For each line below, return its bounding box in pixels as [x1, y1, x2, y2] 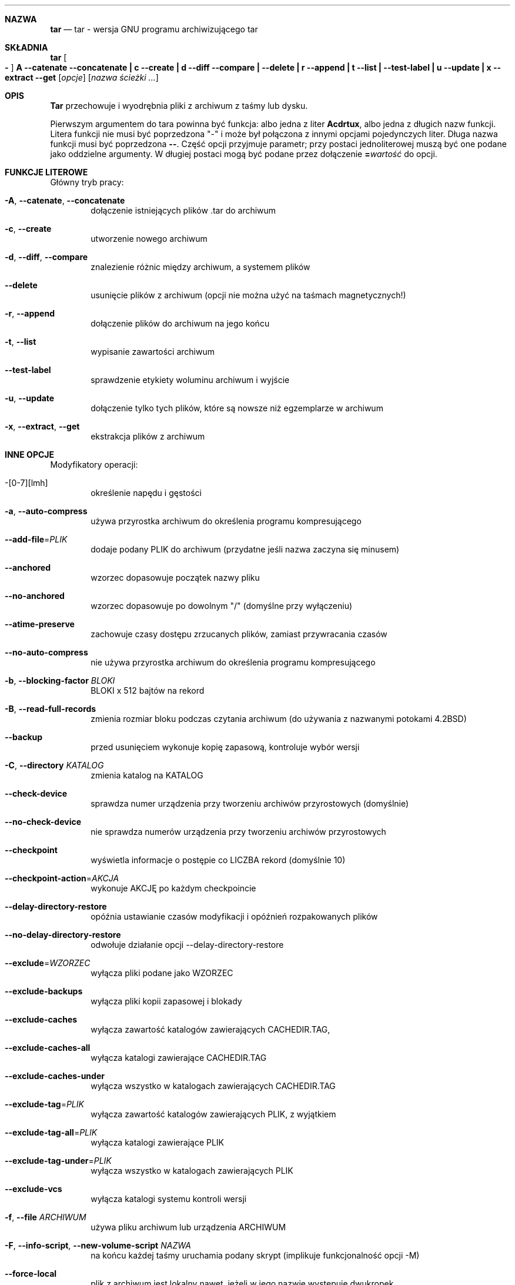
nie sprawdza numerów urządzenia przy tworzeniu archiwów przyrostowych [91, 827, 386, 837]
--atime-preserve [5, 619, 75, 629]
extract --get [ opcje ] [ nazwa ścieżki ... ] [5, 72, 159, 82]
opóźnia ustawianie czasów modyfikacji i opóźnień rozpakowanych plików [91, 911, 378, 921]
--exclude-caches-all [5, 1043, 91, 1053]
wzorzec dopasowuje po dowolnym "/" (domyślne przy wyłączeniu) [91, 601, 353, 611]
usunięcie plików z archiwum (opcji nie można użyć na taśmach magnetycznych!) [91, 290, 406, 300]
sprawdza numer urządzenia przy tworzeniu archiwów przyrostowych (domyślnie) [91, 798, 409, 808]
